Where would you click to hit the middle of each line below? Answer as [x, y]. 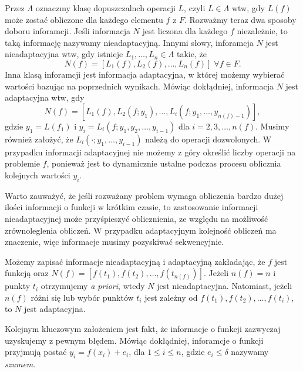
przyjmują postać [36, 352]
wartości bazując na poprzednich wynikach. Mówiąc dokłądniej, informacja [139, 86]
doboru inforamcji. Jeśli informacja [68, 31]
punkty [18, 286]
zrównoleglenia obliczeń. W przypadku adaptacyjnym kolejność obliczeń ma [141, 230]
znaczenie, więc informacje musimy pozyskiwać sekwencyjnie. [115, 242]
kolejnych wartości [38, 175]
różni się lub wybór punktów [82, 297]
